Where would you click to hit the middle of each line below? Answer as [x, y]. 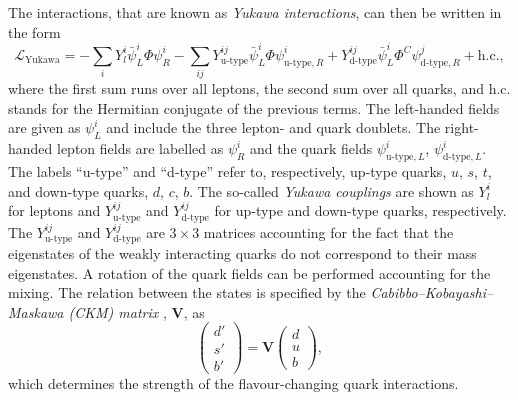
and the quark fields [311, 148]
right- [461, 127]
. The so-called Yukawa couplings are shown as [331, 190]
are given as [44, 127]
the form [34, 31]
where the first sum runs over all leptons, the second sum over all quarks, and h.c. [259, 88]
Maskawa [36, 311]
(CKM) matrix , [117, 311]
